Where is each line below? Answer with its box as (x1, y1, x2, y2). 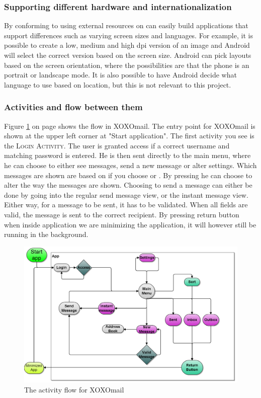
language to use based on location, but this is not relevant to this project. (4, 79, 231, 90)
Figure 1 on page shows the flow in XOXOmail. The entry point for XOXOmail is (4, 120, 255, 131)
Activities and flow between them (4, 101, 143, 113)
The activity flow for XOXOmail (24, 384, 124, 394)
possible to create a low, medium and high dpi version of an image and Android (4, 40, 250, 50)
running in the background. (4, 229, 89, 240)
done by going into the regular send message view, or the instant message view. (4, 189, 248, 200)
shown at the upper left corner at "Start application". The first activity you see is (4, 130, 254, 141)
